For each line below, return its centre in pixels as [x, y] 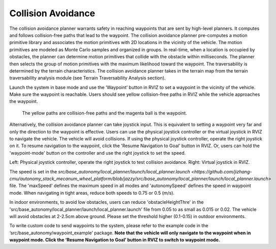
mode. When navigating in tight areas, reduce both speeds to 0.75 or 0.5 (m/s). [92, 193]
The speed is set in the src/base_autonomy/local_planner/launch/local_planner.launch [100, 171]
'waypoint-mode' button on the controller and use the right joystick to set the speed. [98, 153]
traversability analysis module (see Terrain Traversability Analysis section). [88, 78]
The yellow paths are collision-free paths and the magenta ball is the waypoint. [105, 113]
